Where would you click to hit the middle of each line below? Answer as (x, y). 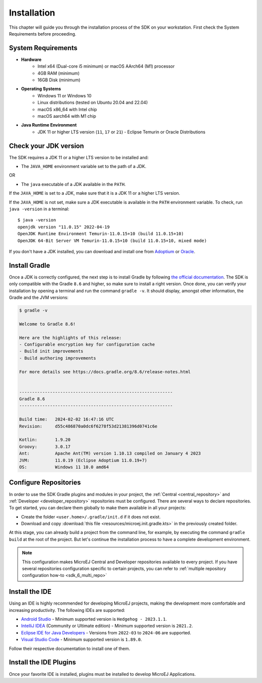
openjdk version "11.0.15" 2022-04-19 (64, 227)
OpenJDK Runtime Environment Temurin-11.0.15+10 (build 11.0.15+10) (101, 234)
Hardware (31, 59)
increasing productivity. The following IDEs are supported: (67, 610)
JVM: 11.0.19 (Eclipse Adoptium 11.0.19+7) (83, 460)
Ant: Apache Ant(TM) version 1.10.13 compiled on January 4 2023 (110, 453)
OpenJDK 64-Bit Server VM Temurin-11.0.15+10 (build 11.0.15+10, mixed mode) (112, 240)
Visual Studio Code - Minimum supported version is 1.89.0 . (82, 640)
